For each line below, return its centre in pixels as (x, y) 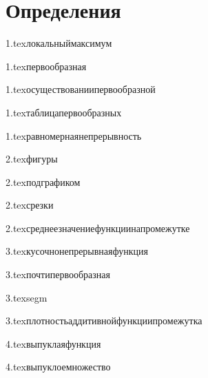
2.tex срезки (30, 205)
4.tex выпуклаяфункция (53, 343)
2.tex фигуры (32, 159)
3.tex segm (27, 297)
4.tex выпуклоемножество (58, 367)
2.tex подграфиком (43, 181)
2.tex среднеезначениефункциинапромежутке (98, 228)
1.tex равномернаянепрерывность (74, 135)
